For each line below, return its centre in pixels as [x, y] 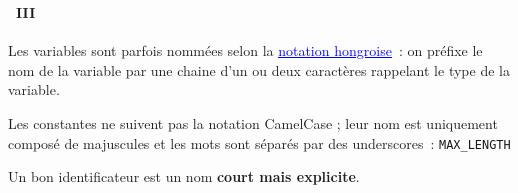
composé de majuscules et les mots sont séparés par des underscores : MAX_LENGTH [259, 142]
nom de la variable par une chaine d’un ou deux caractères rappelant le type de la [259, 69]
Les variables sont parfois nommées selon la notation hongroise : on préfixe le [245, 50]
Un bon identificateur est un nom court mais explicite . [184, 176]
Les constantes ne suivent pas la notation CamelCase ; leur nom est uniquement [253, 122]
